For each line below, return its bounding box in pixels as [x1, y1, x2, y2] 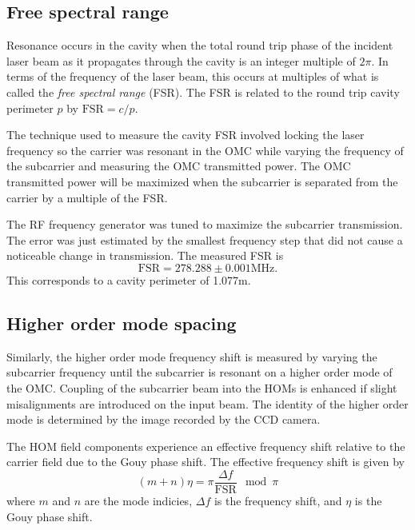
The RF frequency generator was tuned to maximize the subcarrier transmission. [6, 216, 403, 233]
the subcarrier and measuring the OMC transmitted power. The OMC [6, 157, 351, 174]
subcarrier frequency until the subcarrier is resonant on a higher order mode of [6, 364, 393, 381]
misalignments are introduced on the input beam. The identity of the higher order [6, 395, 409, 412]
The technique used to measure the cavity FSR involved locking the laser [6, 126, 365, 143]
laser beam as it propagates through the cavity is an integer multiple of [6, 52, 356, 69]
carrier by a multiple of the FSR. [6, 189, 168, 205]
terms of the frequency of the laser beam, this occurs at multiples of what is [6, 68, 379, 85]
